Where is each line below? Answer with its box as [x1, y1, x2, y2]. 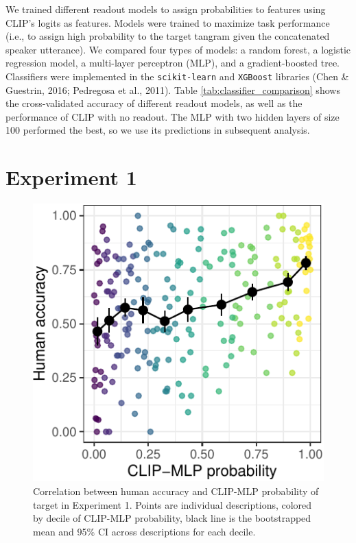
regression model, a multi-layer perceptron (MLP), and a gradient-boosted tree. [5, 56, 340, 70]
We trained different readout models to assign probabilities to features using [5, 2, 326, 16]
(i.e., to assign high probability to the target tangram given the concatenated [5, 29, 330, 43]
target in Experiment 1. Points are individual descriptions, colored [33, 497, 312, 511]
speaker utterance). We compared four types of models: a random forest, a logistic [5, 42, 351, 56]
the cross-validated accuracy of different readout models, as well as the [5, 96, 302, 110]
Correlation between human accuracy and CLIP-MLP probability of [33, 484, 319, 498]
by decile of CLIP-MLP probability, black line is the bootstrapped [33, 511, 311, 525]
